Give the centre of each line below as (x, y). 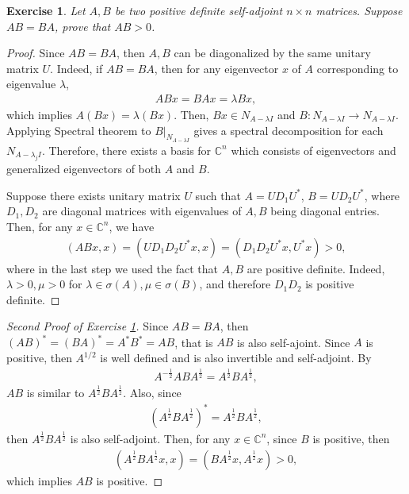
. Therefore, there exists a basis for (126, 150)
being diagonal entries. (325, 211)
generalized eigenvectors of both (84, 169)
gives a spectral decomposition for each (289, 130)
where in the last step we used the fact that (113, 268)
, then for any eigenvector (216, 68)
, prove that (82, 26)
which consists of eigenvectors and (313, 150)
